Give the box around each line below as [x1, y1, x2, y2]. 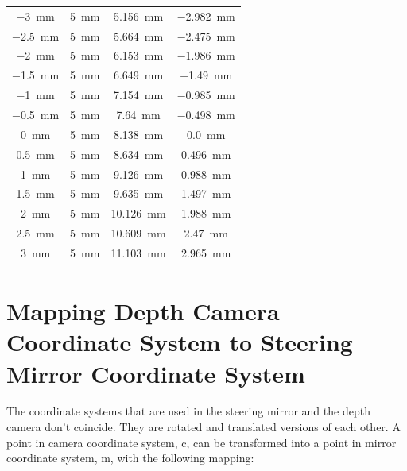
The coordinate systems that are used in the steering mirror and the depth [6, 403, 370, 419]
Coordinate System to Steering [6, 326, 353, 358]
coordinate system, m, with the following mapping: [6, 450, 254, 466]
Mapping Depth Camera [6, 295, 280, 327]
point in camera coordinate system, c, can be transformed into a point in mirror [6, 434, 397, 450]
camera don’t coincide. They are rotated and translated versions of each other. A [6, 419, 401, 435]
